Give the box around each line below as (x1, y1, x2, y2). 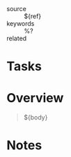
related (6, 34, 27, 42)
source (6, 5, 27, 13)
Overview (6, 90, 64, 106)
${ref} (24, 12, 42, 20)
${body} (23, 113, 48, 122)
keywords (6, 19, 35, 28)
